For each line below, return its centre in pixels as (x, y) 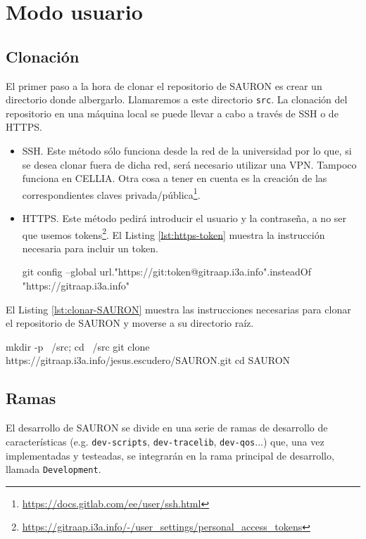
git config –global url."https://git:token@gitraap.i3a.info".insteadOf (166, 272)
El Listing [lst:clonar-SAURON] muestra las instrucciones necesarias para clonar (178, 309)
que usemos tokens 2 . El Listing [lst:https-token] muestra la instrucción (173, 233)
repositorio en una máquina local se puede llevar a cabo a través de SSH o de (172, 113)
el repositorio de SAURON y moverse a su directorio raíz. (130, 323)
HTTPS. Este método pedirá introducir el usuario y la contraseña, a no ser (184, 218)
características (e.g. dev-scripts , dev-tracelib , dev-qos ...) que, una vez (165, 441)
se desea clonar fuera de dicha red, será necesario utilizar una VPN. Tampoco (189, 164)
